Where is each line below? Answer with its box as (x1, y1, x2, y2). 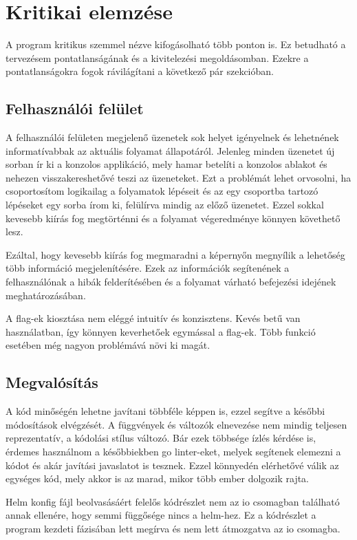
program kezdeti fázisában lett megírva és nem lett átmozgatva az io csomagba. (6, 521, 340, 535)
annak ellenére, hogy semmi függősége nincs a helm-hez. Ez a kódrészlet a (6, 508, 316, 522)
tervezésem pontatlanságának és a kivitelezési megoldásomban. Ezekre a (6, 50, 309, 65)
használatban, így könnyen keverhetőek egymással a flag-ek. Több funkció (6, 324, 316, 338)
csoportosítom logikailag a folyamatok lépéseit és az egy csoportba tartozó (6, 184, 318, 198)
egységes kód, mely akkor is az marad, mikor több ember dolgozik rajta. (6, 471, 310, 486)
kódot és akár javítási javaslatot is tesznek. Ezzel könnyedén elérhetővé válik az (6, 457, 339, 472)
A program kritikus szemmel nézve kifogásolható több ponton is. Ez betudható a (6, 37, 346, 52)
